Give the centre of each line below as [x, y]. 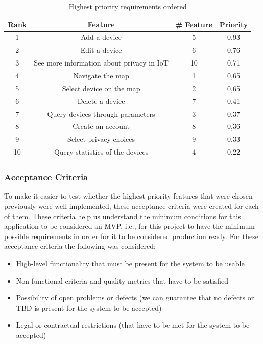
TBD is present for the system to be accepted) [89, 307]
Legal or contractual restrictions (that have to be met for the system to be [133, 325]
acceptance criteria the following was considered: [80, 246]
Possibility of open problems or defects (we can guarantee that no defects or [135, 298]
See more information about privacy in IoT [101, 63]
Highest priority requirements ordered [128, 6]
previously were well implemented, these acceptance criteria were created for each [131, 206]
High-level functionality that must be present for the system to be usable [130, 263]
